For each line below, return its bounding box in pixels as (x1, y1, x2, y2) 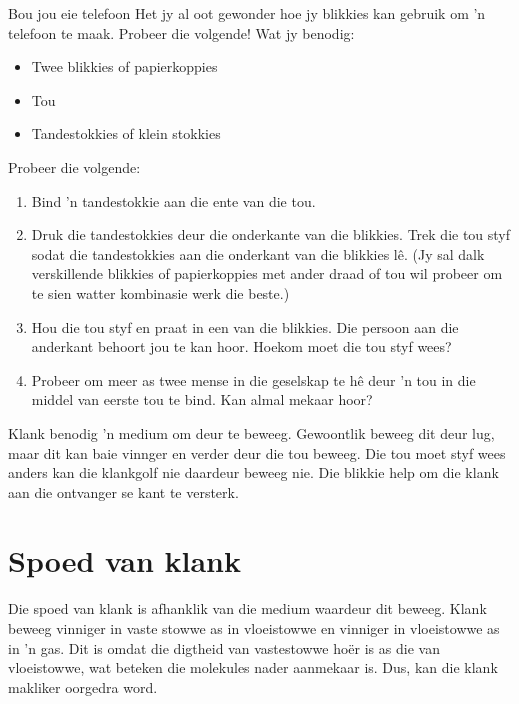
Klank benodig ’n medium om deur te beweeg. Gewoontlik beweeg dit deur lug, (8, 422, 495, 443)
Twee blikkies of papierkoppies (31, 56, 218, 77)
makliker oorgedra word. (8, 676, 158, 697)
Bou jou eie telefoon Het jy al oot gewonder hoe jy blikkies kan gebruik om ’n (8, 3, 486, 23)
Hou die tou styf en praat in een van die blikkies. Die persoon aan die (31, 316, 459, 337)
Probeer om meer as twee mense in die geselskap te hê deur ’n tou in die (31, 369, 476, 390)
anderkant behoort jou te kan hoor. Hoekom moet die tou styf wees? (31, 336, 452, 357)
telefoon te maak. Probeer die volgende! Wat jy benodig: (8, 22, 355, 43)
